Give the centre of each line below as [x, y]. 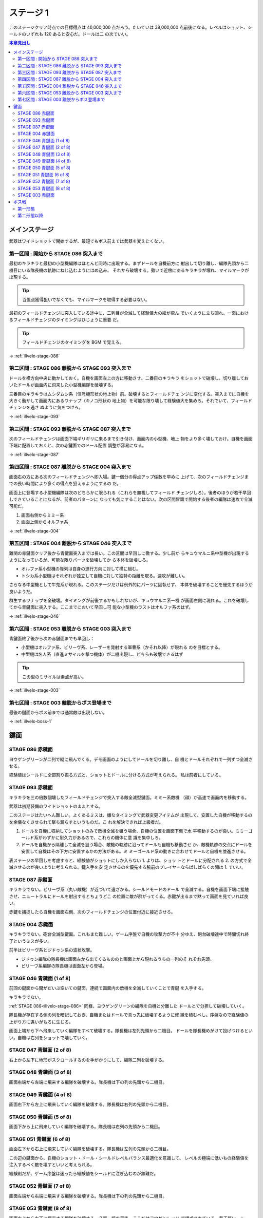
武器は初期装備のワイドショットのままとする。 [56, 806]
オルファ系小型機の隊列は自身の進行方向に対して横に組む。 [81, 569]
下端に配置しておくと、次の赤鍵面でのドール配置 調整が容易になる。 [78, 445]
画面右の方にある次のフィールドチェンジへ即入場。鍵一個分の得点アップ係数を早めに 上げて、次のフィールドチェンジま [129, 476]
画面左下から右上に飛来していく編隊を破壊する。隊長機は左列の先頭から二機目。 [90, 1149]
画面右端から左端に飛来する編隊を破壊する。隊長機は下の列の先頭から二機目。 [88, 1082]
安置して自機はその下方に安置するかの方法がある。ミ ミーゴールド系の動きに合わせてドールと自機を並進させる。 [135, 851]
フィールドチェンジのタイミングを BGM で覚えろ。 [73, 342]
